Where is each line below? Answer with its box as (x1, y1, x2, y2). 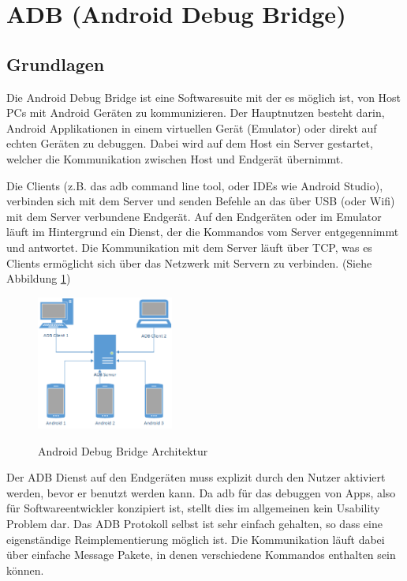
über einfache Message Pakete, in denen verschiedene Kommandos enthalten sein (6, 546, 396, 563)
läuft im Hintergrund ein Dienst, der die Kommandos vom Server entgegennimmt (6, 223, 399, 240)
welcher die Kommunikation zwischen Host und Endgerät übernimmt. (6, 150, 344, 167)
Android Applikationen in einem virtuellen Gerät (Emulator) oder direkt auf (6, 119, 377, 136)
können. (6, 561, 44, 578)
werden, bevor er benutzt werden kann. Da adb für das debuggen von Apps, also (6, 484, 396, 500)
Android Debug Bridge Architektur (38, 442, 208, 459)
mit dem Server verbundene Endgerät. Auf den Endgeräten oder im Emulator (6, 208, 382, 224)
